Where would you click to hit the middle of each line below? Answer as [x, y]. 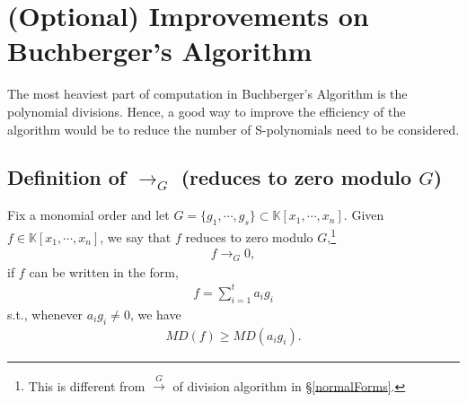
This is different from [87, 385]
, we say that [136, 236]
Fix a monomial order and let [88, 215]
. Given [364, 215]
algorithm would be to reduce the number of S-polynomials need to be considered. [233, 129]
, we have [155, 314]
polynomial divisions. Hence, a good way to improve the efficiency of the [207, 111]
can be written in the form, [104, 271]
